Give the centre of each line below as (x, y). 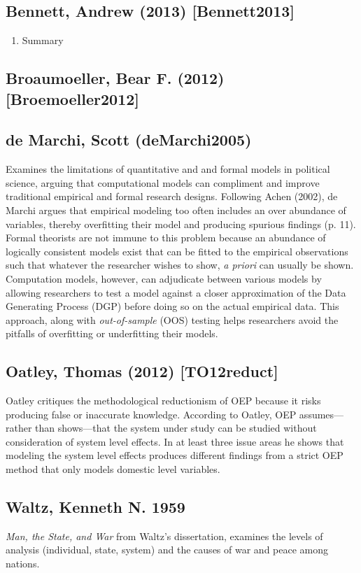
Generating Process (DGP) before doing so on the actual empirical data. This (172, 306)
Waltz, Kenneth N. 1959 (95, 507)
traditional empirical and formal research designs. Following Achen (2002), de (172, 196)
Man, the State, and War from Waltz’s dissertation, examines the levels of (164, 536)
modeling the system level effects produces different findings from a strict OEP (175, 455)
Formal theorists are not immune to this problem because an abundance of (166, 238)
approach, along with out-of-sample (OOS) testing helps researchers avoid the (172, 319)
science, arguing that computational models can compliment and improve (163, 182)
